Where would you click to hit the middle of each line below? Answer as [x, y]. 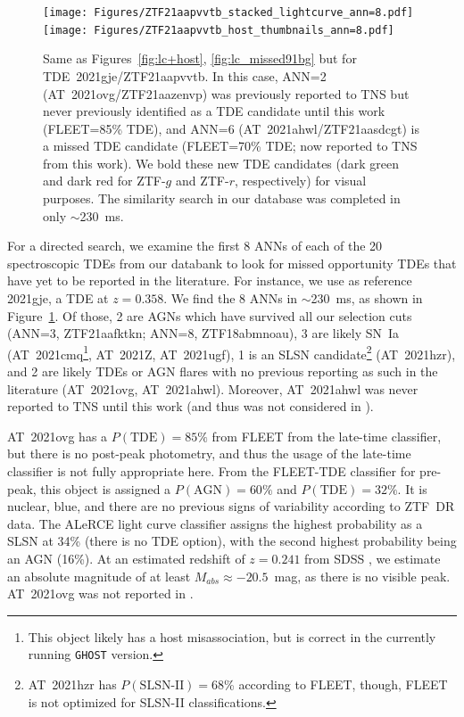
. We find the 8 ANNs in [231, 298]
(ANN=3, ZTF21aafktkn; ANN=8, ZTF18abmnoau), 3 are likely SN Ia [203, 333]
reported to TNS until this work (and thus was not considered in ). [191, 406]
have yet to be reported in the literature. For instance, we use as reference [210, 280]
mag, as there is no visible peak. [362, 576]
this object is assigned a [106, 488]
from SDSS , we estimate [373, 558]
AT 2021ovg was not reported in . [100, 593]
